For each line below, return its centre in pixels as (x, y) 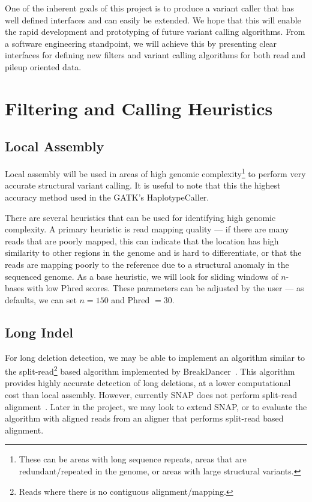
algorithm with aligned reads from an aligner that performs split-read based (144, 418)
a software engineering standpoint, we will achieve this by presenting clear (141, 43)
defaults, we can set (41, 299)
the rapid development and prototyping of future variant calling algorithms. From (155, 32)
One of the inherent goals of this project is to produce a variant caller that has (149, 8)
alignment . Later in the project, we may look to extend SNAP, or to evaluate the (156, 406)
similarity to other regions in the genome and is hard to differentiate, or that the (153, 253)
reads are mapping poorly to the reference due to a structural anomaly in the (147, 264)
